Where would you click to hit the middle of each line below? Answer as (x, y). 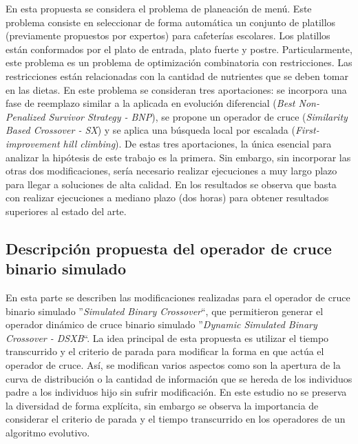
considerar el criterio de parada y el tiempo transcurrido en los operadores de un (176, 419)
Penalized (25, 116)
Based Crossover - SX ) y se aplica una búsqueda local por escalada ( (150, 130)
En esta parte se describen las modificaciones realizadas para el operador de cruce (178, 297)
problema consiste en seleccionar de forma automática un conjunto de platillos (171, 22)
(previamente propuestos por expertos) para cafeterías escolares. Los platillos (168, 36)
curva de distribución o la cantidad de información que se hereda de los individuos (179, 378)
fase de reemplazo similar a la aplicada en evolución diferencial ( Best (150, 103)
